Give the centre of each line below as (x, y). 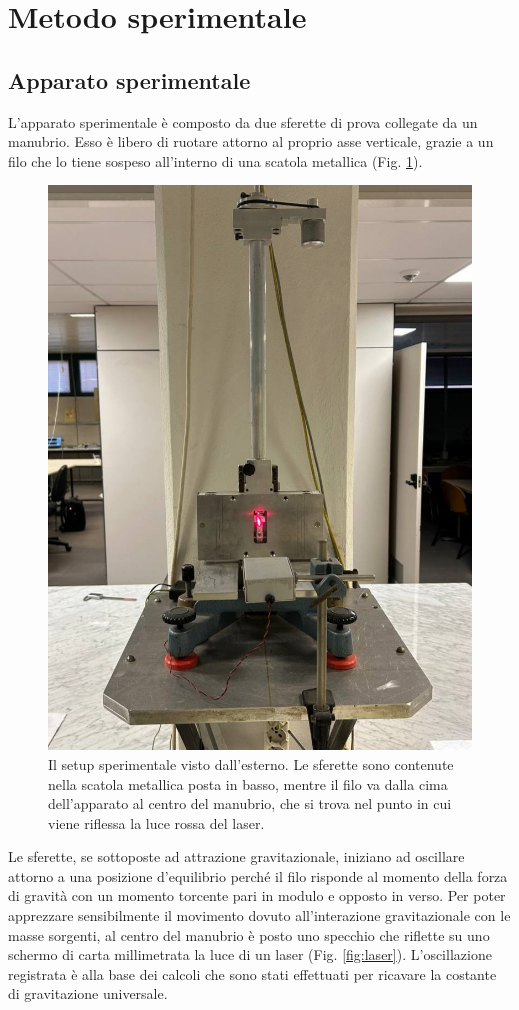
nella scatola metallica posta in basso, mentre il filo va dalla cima (248, 783)
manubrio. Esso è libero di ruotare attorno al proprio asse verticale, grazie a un (251, 141)
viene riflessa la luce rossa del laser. (156, 822)
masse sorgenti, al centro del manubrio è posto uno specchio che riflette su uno (249, 934)
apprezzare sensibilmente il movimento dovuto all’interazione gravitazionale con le (259, 915)
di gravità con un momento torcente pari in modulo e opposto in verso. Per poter (257, 895)
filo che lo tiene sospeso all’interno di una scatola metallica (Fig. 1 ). (215, 160)
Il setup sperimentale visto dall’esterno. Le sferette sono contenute (251, 763)
